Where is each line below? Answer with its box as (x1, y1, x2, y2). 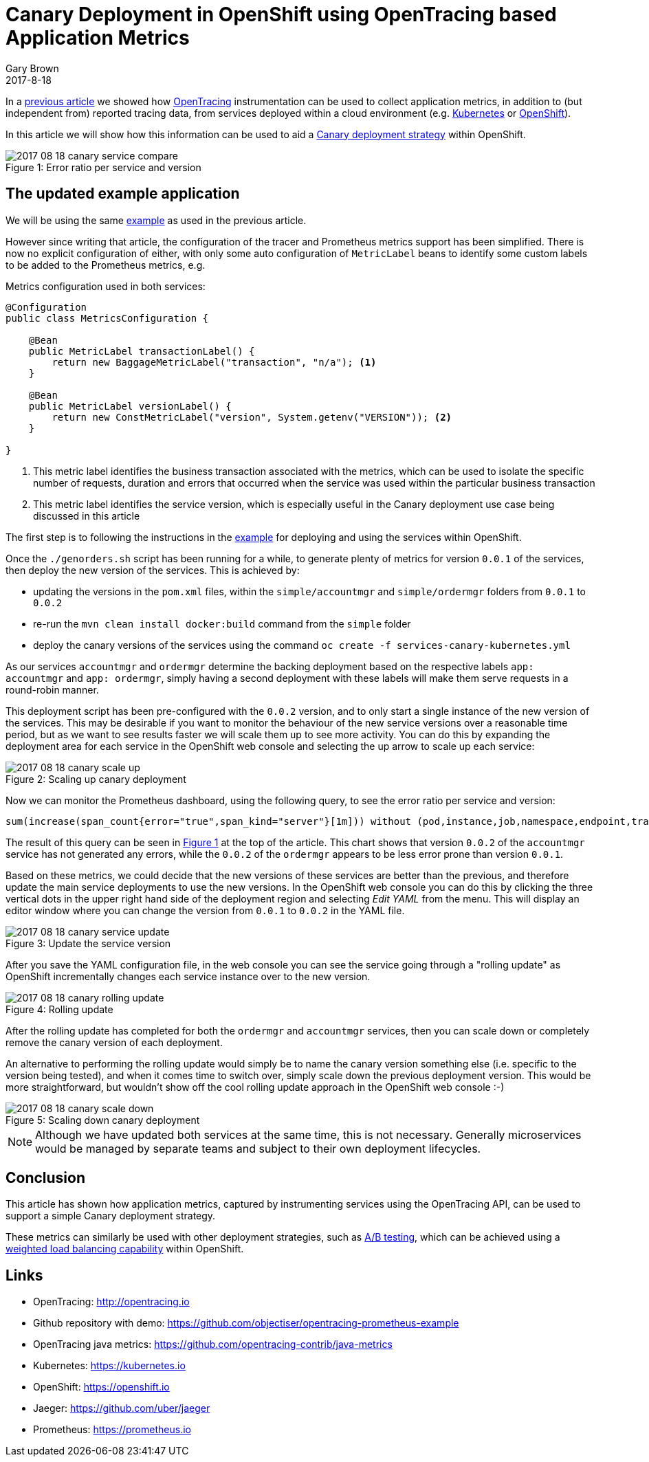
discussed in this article (33, 509, 140, 522)
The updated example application (5, 185, 240, 203)
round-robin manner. (5, 683, 99, 696)
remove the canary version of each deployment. (5, 1036, 223, 1048)
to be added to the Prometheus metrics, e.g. (5, 258, 206, 271)
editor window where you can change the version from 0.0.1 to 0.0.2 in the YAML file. (5, 904, 405, 916)
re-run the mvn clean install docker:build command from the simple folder (33, 617, 411, 630)
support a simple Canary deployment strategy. (5, 1210, 216, 1222)
